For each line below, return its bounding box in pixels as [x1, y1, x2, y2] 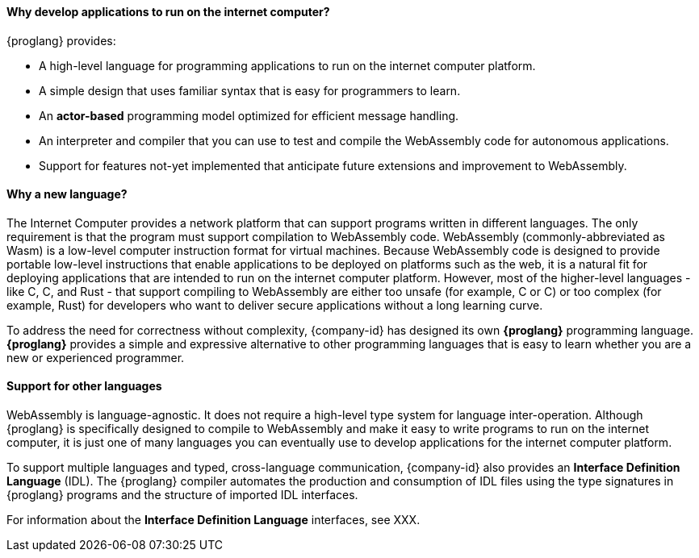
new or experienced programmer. [6, 350, 185, 364]
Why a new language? [6, 187, 128, 202]
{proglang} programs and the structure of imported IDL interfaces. [6, 488, 358, 502]
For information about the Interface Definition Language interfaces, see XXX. [6, 513, 421, 527]
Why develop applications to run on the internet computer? [6, 5, 330, 19]
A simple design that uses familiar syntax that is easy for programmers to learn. [39, 83, 461, 98]
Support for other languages [6, 379, 162, 394]
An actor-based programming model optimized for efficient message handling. [39, 108, 459, 123]
